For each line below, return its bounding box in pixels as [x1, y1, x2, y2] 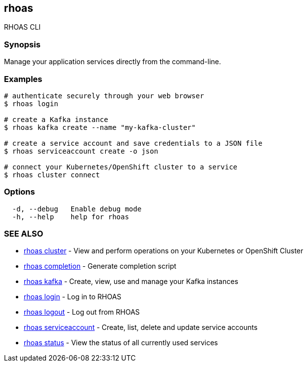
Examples [4, 74, 43, 84]
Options [4, 187, 35, 197]
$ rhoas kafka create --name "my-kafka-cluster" [4, 123, 196, 131]
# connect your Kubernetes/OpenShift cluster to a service [4, 163, 238, 171]
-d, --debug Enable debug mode [12, 204, 142, 213]
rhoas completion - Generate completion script [24, 262, 176, 271]
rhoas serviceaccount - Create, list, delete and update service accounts [24, 323, 258, 332]
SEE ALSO [4, 229, 44, 239]
